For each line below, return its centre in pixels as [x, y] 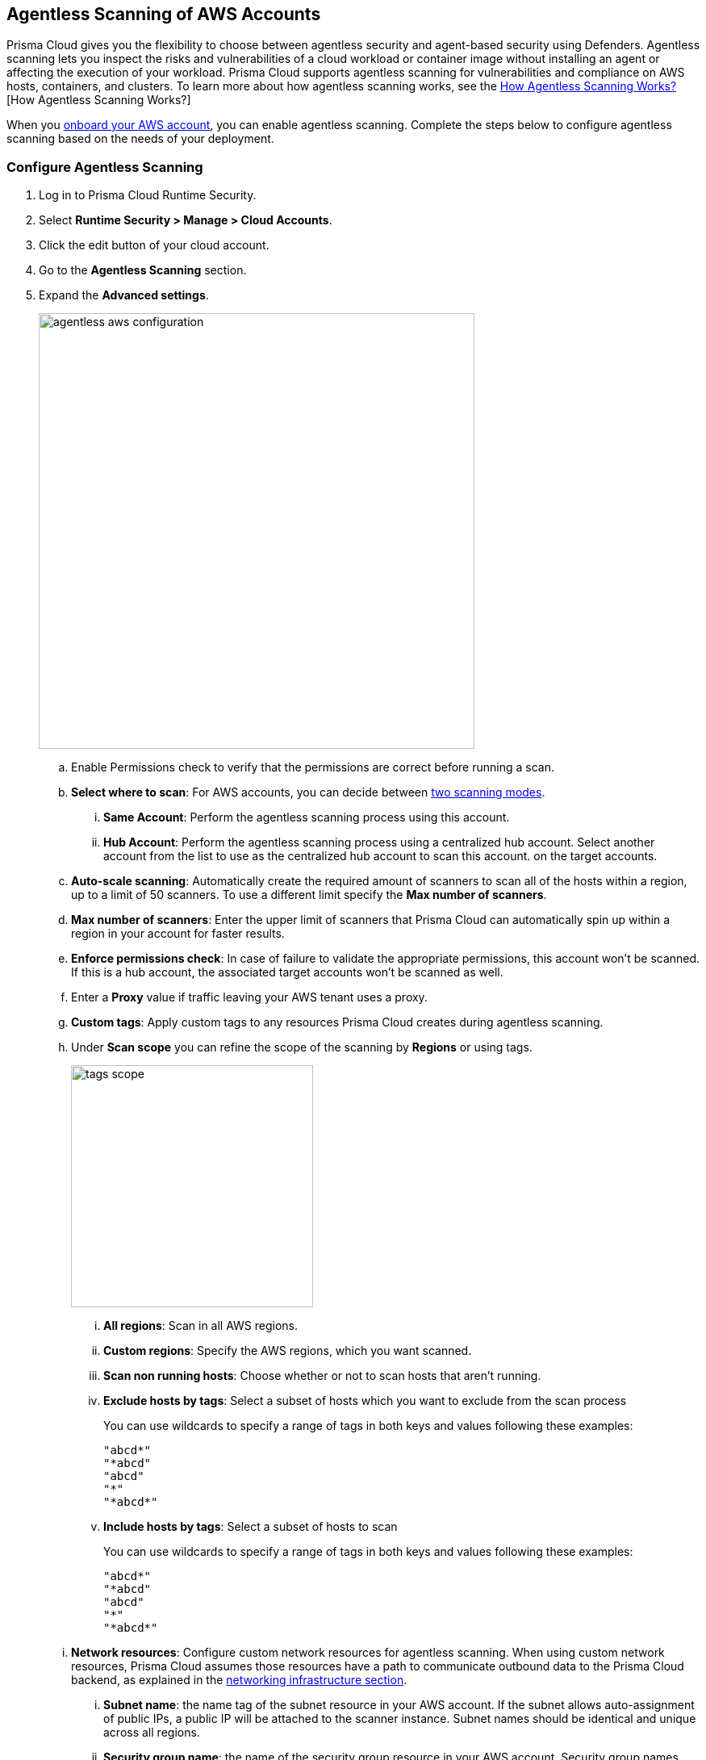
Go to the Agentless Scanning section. [143, 270]
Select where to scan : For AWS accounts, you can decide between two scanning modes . [308, 792]
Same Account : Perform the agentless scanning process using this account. [307, 817]
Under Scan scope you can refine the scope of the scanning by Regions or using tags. [302, 1047]
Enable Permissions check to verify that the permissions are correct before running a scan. [313, 767]
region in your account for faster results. [178, 934]
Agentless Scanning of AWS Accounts [164, 14]
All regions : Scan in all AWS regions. [201, 1326]
